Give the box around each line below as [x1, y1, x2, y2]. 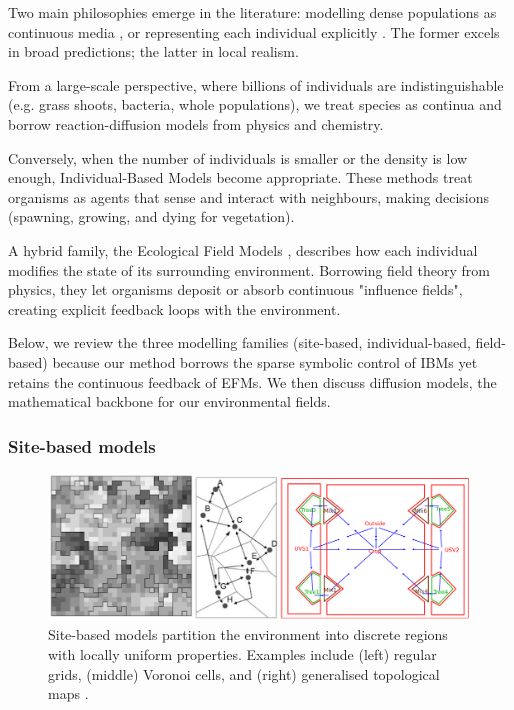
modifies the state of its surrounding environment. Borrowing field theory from [8, 259, 490, 280]
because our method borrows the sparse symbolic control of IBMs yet [52, 351, 478, 372]
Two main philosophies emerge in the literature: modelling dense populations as [8, 2, 497, 22]
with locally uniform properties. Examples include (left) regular [48, 644, 437, 665]
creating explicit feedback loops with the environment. [8, 298, 341, 319]
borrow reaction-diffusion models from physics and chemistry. [8, 113, 384, 134]
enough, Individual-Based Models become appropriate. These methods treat [8, 167, 473, 188]
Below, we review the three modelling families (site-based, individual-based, [8, 332, 471, 353]
